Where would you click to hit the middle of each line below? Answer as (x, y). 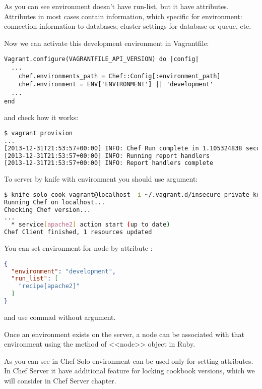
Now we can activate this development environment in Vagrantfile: (107, 43)
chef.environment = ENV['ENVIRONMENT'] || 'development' (116, 85)
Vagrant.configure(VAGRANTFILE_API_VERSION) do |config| (102, 59)
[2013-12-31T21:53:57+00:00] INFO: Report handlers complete (109, 163)
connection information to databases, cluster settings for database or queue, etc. (128, 26)
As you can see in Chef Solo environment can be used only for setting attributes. (129, 360)
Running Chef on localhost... (55, 202)
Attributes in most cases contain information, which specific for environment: (123, 16)
